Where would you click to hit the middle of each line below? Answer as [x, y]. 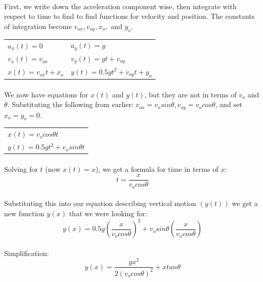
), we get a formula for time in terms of [157, 169]
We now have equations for [46, 94]
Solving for [21, 169]
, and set [229, 104]
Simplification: [27, 253]
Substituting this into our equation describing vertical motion [100, 203]
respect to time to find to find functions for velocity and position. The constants [129, 16]
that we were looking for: [108, 213]
